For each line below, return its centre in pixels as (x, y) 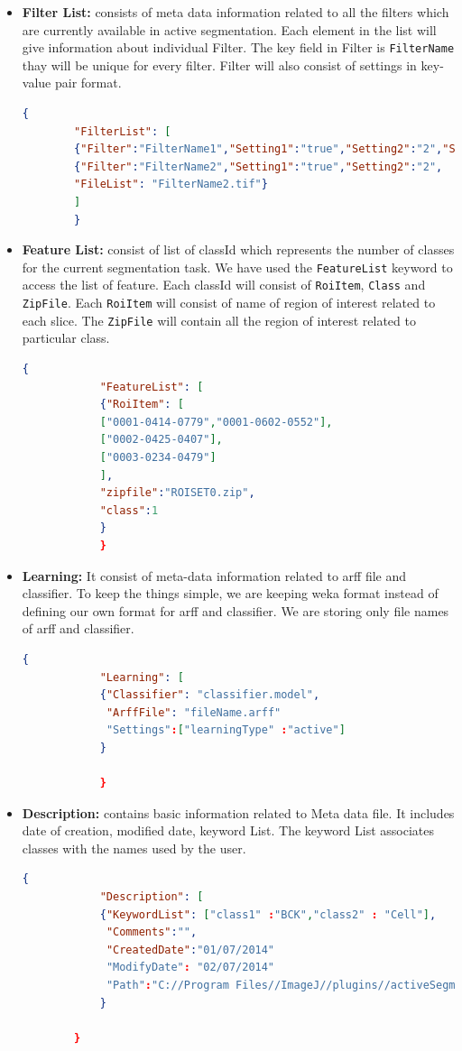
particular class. (66, 338)
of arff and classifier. (78, 628)
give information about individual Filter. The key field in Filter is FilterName (238, 47)
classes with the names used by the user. (134, 848)
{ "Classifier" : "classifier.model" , (210, 695)
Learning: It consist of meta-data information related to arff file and (214, 575)
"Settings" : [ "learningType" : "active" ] (226, 730)
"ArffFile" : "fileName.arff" (194, 712)
